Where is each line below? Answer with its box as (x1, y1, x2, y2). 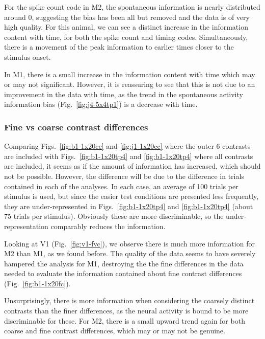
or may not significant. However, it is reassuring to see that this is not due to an (4, 79, 255, 89)
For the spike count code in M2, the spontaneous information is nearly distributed (4, 2, 260, 12)
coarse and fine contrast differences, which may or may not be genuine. (4, 325, 225, 336)
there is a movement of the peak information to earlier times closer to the (4, 41, 234, 52)
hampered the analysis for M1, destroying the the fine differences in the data (4, 258, 244, 268)
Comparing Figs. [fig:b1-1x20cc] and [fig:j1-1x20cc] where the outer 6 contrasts (4, 141, 251, 151)
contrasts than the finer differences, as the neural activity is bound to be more (4, 305, 249, 316)
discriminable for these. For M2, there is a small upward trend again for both (4, 315, 245, 326)
